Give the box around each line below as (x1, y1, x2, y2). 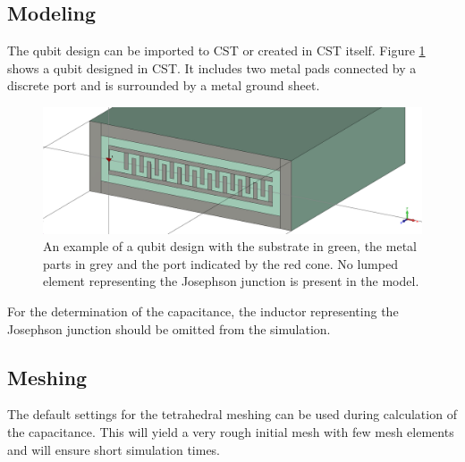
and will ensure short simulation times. (7, 440, 220, 458)
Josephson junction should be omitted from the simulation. (7, 319, 331, 338)
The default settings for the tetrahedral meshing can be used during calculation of (7, 405, 457, 424)
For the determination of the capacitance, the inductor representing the (7, 301, 399, 320)
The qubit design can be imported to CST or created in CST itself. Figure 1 (7, 41, 426, 60)
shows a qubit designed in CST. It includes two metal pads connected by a (7, 58, 417, 77)
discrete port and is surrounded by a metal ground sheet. (7, 76, 320, 95)
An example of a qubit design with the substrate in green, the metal (43, 237, 417, 256)
